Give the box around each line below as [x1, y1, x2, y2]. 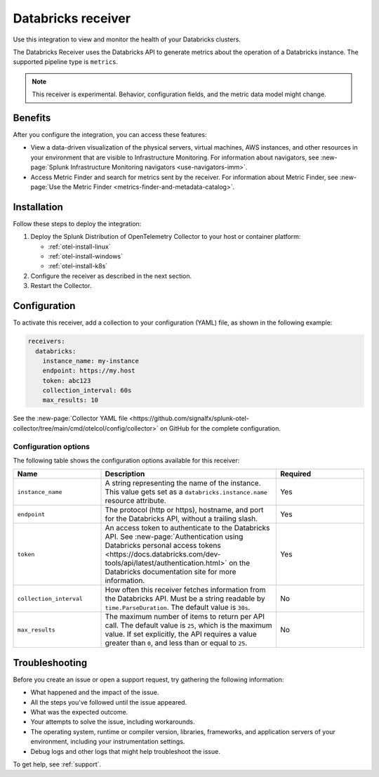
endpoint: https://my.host [42, 367, 136, 375]
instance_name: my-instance [42, 357, 140, 365]
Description [105, 469, 145, 479]
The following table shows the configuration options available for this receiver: [13, 456, 240, 464]
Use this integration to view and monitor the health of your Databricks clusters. [13, 35, 241, 44]
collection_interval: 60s [42, 386, 132, 395]
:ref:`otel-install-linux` [48, 242, 112, 251]
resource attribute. [105, 496, 166, 506]
